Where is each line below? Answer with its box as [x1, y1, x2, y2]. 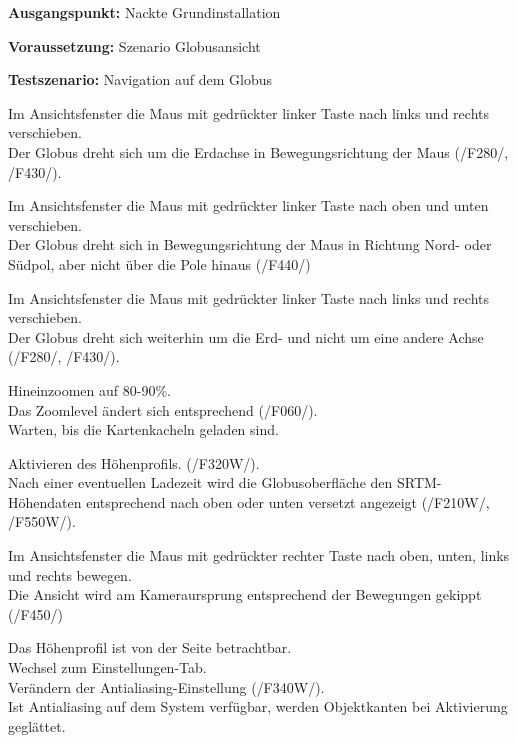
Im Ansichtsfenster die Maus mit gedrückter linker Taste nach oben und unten [8, 195, 489, 216]
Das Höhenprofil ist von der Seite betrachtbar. [8, 637, 292, 658]
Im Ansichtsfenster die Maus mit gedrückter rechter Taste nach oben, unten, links [8, 545, 510, 566]
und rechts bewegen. [8, 564, 132, 585]
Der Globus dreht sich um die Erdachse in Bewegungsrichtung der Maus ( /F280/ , [8, 141, 509, 162]
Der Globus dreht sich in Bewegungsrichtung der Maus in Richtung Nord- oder [8, 234, 492, 255]
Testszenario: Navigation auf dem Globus [8, 69, 272, 90]
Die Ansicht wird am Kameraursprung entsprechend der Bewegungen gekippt [8, 584, 482, 605]
